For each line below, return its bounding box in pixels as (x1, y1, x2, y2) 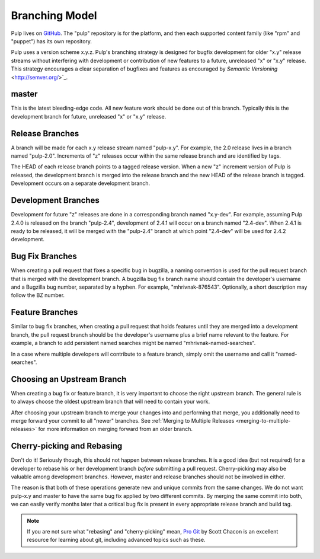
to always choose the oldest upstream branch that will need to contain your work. (11, 398, 210, 405)
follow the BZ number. (11, 292, 65, 299)
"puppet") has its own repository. (11, 37, 92, 44)
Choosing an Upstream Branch (11, 374, 127, 384)
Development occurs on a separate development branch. (11, 180, 151, 187)
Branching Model (11, 9, 97, 22)
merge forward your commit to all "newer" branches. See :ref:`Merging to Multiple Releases (11, 417, 235, 424)
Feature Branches (11, 307, 78, 317)
